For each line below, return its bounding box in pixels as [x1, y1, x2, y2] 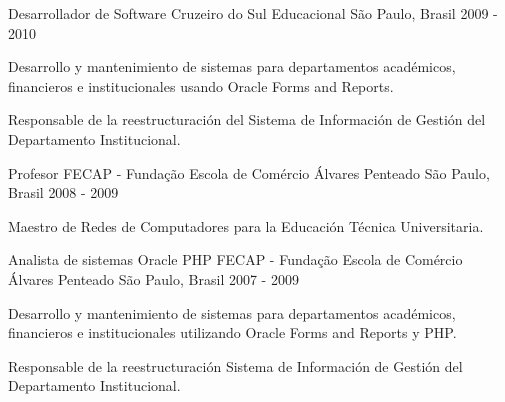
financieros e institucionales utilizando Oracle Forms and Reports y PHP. [8, 322, 457, 343]
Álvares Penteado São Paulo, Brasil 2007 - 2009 [8, 268, 299, 289]
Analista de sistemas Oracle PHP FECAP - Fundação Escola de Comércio [8, 249, 463, 270]
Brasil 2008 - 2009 [8, 182, 119, 203]
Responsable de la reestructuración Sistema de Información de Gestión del [8, 355, 463, 376]
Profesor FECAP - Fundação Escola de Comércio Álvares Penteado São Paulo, [8, 162, 490, 183]
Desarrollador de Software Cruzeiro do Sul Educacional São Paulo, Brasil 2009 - [8, 3, 498, 23]
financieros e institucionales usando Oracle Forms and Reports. [8, 75, 394, 96]
